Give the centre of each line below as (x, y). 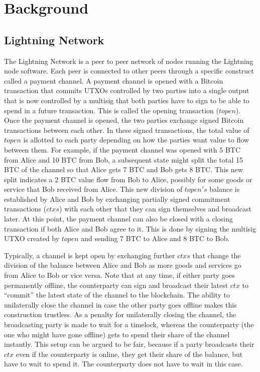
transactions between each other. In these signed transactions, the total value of (127, 130)
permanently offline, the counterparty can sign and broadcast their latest (116, 285)
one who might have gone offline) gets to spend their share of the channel (117, 334)
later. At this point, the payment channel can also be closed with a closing (118, 219)
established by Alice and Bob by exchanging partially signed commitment (117, 199)
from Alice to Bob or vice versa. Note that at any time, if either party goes (119, 275)
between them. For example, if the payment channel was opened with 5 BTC (122, 149)
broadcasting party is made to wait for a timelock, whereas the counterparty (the (129, 324)
